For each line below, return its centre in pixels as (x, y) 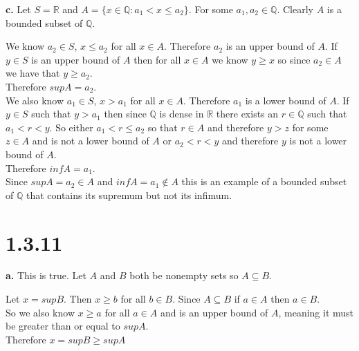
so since (294, 59)
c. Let (18, 9)
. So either (71, 127)
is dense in (182, 114)
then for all (157, 59)
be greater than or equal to (63, 326)
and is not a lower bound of (91, 141)
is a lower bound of (286, 100)
